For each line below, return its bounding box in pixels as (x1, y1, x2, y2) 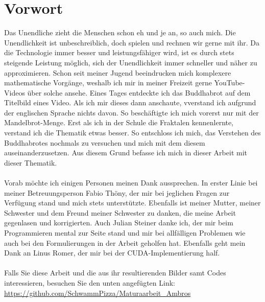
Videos (4, 87, 25, 98)
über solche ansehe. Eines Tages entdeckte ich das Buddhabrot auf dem (27, 87, 251, 98)
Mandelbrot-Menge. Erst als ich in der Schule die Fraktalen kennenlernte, (4, 117, 234, 128)
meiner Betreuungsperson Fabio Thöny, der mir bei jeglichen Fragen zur (4, 187, 230, 198)
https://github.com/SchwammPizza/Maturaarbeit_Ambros (4, 287, 191, 298)
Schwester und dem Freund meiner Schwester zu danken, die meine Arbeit (4, 207, 236, 218)
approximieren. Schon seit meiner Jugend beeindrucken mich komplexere (4, 67, 231, 78)
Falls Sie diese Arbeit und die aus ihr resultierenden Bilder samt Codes (4, 267, 226, 278)
